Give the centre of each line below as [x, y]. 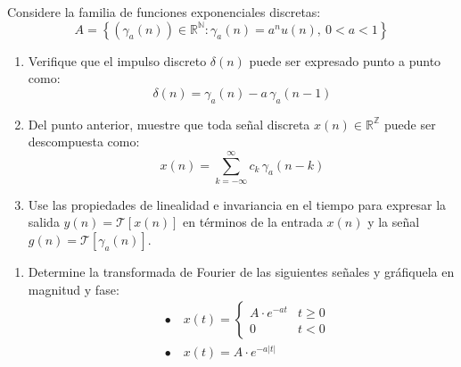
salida [44, 222]
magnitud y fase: [74, 289]
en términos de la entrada [253, 222]
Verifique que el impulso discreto [117, 60]
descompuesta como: [84, 142]
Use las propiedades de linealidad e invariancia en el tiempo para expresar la [237, 204]
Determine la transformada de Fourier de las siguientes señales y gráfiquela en [241, 272]
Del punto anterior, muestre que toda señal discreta [169, 124]
